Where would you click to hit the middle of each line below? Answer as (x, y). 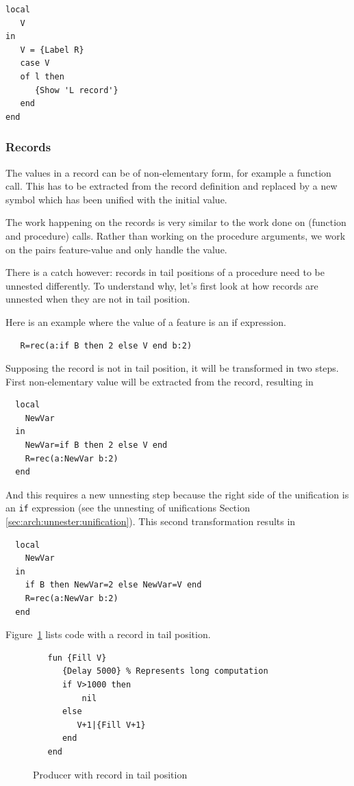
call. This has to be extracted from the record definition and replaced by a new (172, 186)
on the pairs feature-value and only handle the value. (116, 249)
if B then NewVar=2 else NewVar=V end (113, 585)
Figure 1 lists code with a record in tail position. (108, 634)
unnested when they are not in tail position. (98, 299)
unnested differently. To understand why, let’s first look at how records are (162, 285)
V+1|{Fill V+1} (111, 725)
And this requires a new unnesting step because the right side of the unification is (177, 494)
